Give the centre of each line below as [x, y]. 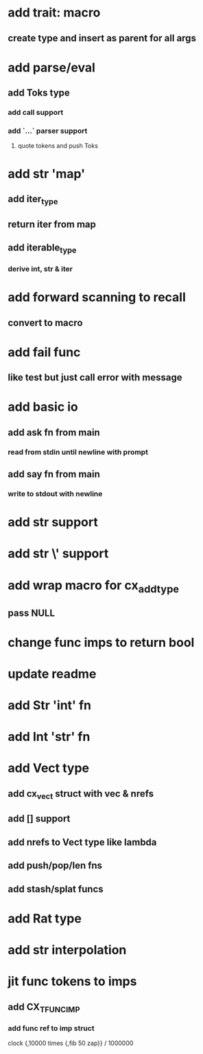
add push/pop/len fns [55, 866]
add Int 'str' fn [49, 737]
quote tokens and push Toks [58, 146]
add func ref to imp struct [51, 1028]
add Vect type [49, 768]
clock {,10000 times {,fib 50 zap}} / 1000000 [71, 1043]
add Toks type [39, 93]
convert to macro [45, 322]
